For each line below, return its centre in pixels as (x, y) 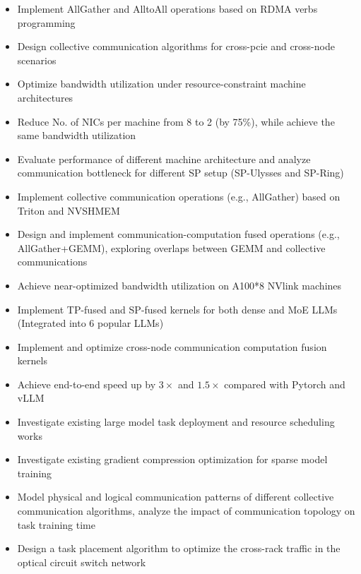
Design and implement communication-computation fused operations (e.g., (178, 234)
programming (46, 22)
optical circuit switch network (82, 562)
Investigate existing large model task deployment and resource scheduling (176, 422)
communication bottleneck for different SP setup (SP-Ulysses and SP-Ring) (180, 173)
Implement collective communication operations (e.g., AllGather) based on (179, 196)
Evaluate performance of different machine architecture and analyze (164, 159)
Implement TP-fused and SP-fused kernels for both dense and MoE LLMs (177, 309)
